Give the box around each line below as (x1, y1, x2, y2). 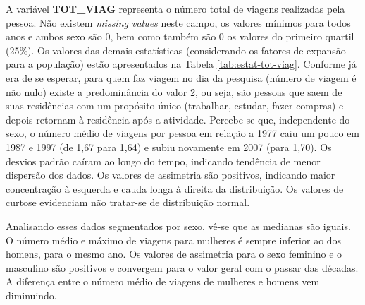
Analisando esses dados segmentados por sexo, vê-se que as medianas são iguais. (6, 218, 351, 233)
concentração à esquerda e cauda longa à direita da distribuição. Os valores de (6, 181, 344, 196)
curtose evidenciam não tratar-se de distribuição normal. (6, 195, 250, 210)
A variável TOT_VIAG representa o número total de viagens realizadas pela (6, 1, 345, 16)
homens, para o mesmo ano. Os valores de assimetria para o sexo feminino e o (6, 246, 342, 261)
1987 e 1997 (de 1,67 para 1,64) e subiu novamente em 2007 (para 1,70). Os (6, 139, 332, 154)
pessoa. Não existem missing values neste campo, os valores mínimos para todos (6, 15, 351, 30)
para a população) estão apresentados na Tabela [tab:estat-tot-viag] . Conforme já (6, 56, 357, 71)
